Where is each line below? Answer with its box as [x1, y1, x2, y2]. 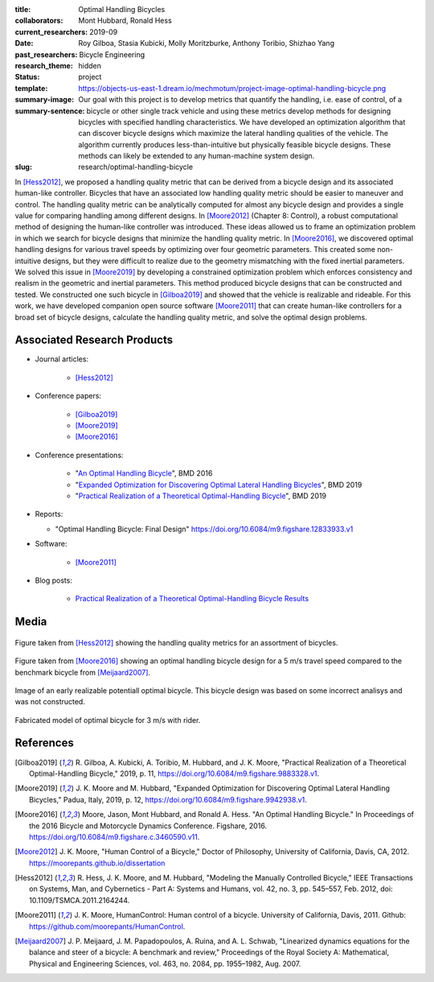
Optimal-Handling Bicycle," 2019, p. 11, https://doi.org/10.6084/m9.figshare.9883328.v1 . [29, 769, 320, 778]
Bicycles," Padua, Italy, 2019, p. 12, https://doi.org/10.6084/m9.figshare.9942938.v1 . [29, 794, 307, 804]
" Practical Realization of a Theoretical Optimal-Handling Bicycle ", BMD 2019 [75, 491, 327, 501]
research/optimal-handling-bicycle [78, 162, 193, 172]
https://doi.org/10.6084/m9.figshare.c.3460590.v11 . [29, 831, 200, 841]
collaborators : [14, 16, 63, 26]
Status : [14, 72, 40, 82]
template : [14, 83, 48, 93]
